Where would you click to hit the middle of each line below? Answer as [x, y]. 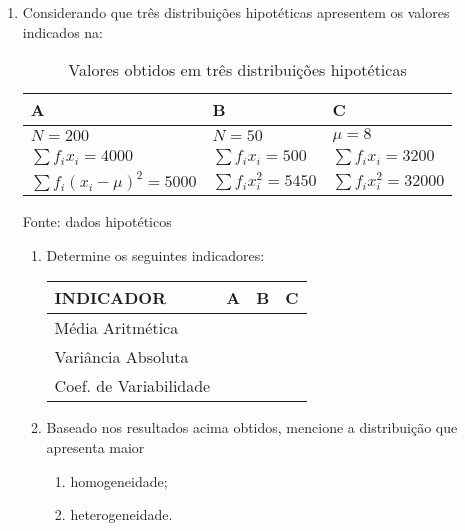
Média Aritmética [116, 328]
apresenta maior [95, 446]
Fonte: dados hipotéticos [97, 221]
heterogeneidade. [121, 514]
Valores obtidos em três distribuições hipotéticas [237, 70]
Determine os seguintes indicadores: [155, 254]
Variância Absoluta [121, 357]
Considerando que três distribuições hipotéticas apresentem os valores [236, 12]
